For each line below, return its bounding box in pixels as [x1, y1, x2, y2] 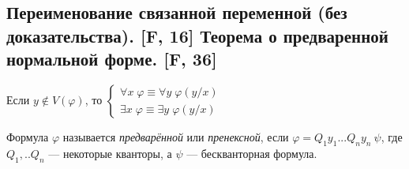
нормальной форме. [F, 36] [6, 47, 217, 71]
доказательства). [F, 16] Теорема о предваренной [6, 23, 388, 47]
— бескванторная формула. [186, 145, 317, 161]
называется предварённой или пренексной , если [62, 128, 289, 145]
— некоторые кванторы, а [48, 145, 172, 161]
